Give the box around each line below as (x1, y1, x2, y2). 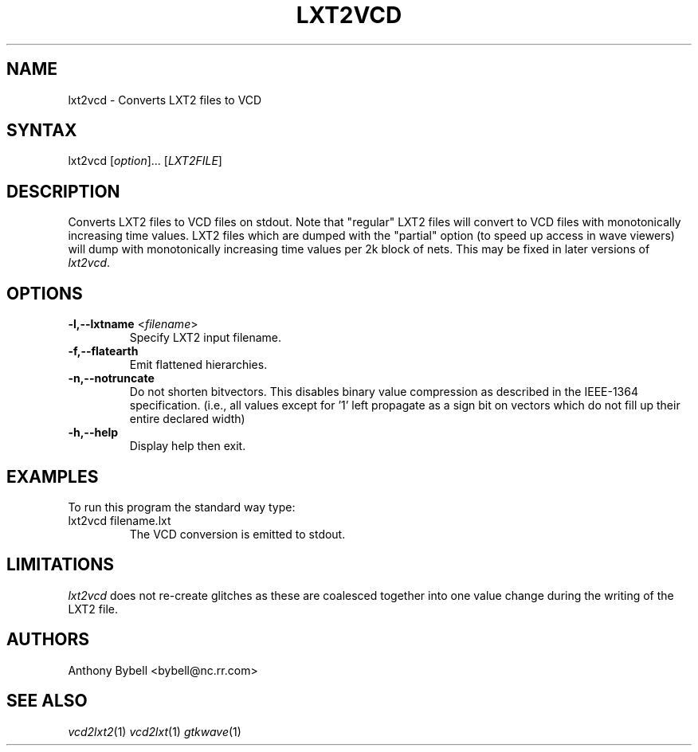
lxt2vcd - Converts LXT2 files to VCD (68, 92, 262, 107)
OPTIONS (6, 283, 83, 304)
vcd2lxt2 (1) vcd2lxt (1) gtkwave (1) (68, 724, 241, 738)
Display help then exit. (129, 439, 246, 453)
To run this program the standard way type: (68, 499, 296, 514)
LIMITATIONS (6, 554, 115, 575)
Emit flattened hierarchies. (129, 358, 268, 372)
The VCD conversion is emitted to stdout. (129, 527, 346, 541)
